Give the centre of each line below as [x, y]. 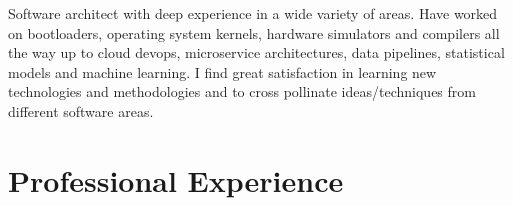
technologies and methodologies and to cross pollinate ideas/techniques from [242, 91]
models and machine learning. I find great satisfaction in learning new [222, 71]
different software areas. [81, 110]
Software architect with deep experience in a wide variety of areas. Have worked [253, 13]
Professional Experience [176, 179]
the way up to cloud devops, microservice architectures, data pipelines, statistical [256, 52]
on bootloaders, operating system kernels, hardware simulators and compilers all [254, 32]
